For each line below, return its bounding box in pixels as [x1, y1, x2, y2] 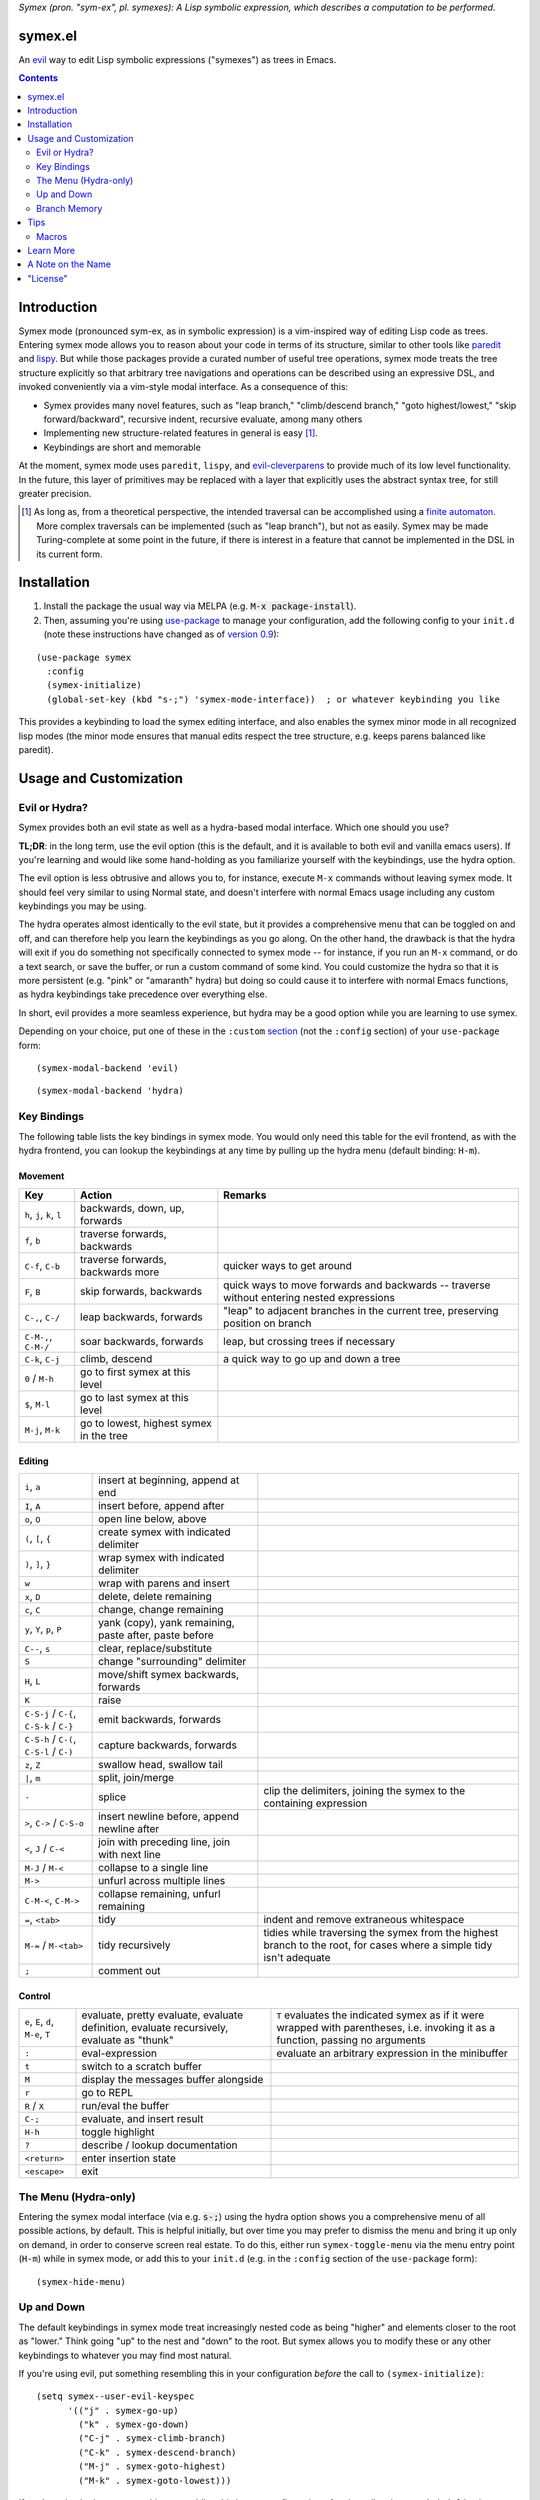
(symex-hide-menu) [36, 2276, 127, 2287]
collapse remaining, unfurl [98, 1887, 221, 1901]
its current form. [36, 548, 104, 560]
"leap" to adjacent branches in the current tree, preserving [223, 1304, 499, 1318]
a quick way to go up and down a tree [223, 1352, 401, 1366]
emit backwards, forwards [98, 1713, 222, 1727]
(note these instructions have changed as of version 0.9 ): [43, 628, 280, 640]
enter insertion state [81, 2151, 177, 2165]
